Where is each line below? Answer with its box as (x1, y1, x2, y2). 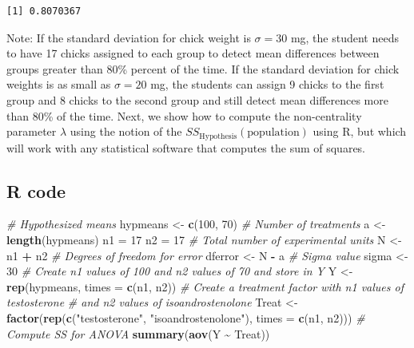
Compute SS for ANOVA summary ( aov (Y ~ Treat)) (6, 325, 270, 342)
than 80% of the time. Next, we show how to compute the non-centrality (6, 107, 362, 124)
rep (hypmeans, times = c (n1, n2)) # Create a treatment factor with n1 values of (6, 278, 404, 295)
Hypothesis (199, 132, 237, 140)
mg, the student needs (290, 29, 399, 45)
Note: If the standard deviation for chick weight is (6, 29, 251, 45)
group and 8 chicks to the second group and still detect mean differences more (6, 91, 388, 108)
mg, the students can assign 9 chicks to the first (150, 76, 384, 93)
